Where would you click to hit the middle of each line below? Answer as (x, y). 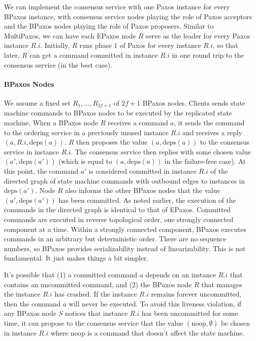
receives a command (138, 122)
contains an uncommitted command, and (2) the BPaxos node (98, 284)
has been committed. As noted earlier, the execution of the (147, 200)
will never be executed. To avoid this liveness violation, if (155, 303)
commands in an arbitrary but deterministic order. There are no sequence (115, 239)
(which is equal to (85, 161)
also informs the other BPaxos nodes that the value (142, 190)
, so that (225, 45)
